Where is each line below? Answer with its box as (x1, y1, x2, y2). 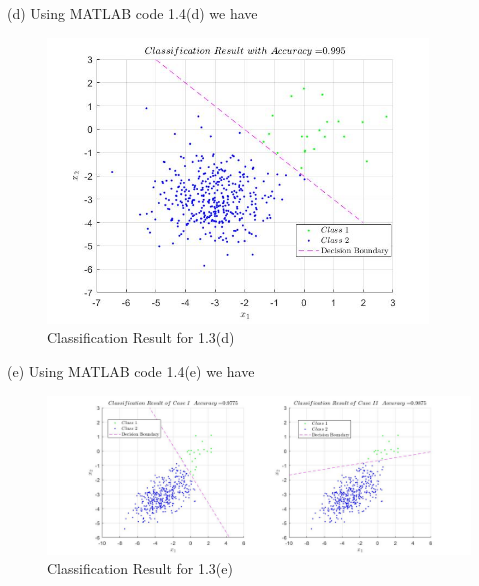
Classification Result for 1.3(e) (47, 558, 233, 579)
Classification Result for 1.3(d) (47, 327, 235, 348)
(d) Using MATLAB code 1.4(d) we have (7, 3, 258, 23)
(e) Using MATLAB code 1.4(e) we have (7, 360, 255, 381)
